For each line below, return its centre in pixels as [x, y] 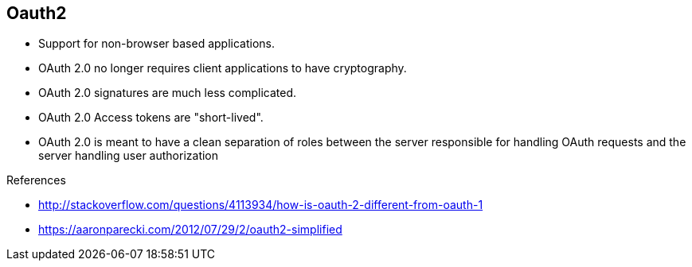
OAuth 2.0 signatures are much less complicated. [168, 93]
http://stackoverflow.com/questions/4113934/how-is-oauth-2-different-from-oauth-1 [261, 205]
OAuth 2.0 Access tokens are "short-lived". [151, 118]
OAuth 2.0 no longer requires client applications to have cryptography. [223, 68]
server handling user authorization [129, 156]
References [36, 180]
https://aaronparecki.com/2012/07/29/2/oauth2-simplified [190, 230]
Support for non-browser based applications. [157, 44]
